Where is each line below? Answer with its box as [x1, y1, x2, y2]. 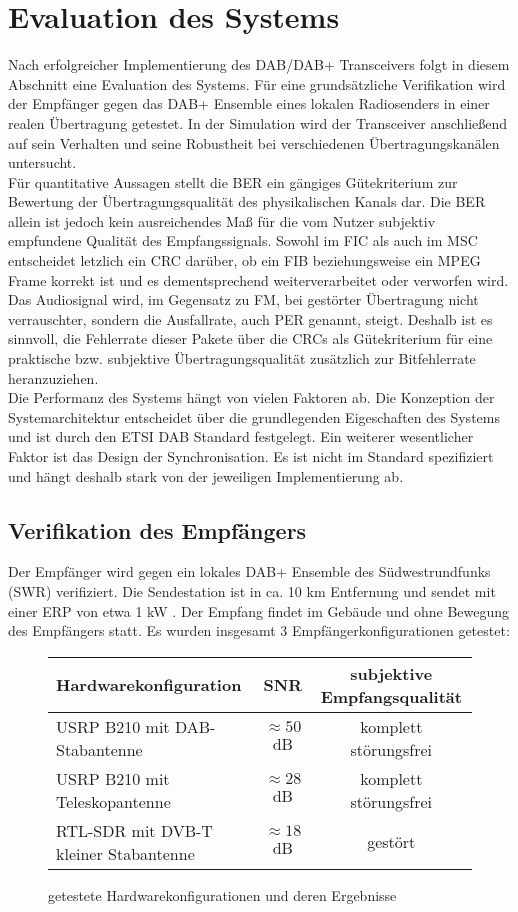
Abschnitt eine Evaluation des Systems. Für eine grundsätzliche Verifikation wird [8, 73, 506, 94]
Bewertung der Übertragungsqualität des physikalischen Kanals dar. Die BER [8, 191, 486, 212]
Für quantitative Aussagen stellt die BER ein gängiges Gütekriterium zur [8, 171, 458, 192]
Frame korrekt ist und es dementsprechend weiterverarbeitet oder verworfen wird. [8, 269, 509, 290]
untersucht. [8, 152, 77, 173]
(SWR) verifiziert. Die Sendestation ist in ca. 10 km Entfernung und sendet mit [8, 580, 496, 601]
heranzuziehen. [8, 367, 99, 388]
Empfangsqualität [320, 684, 462, 708]
